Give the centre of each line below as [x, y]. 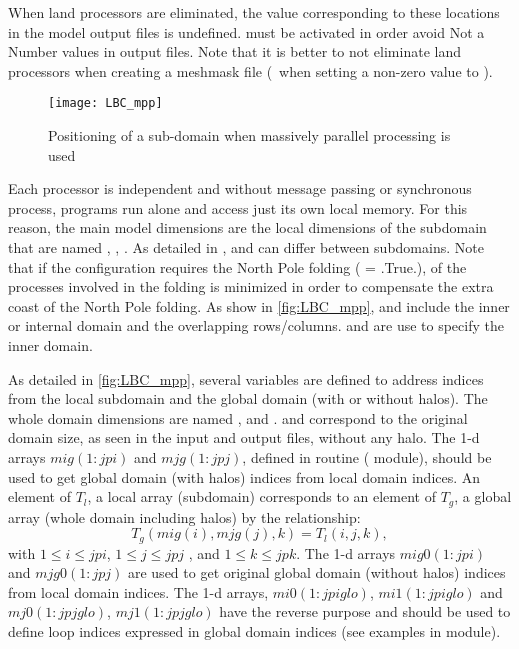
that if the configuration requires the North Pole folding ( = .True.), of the [237, 266]
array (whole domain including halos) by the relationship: [184, 516]
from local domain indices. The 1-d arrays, [138, 591]
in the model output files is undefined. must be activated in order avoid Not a [246, 31]
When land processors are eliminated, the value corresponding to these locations [254, 12]
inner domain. [50, 344]
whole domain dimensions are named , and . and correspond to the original [238, 417]
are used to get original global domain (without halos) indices [316, 572]
